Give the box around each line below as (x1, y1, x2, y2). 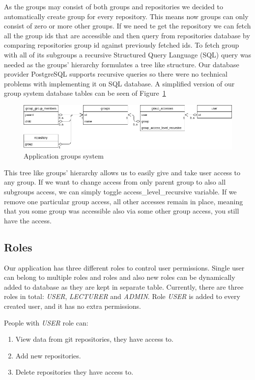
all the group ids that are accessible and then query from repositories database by (4, 30, 250, 40)
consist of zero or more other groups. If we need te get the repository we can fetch (4, 21, 251, 31)
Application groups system (24, 151, 104, 161)
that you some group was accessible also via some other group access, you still (4, 206, 239, 216)
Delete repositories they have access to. (15, 367, 134, 377)
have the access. (4, 215, 52, 225)
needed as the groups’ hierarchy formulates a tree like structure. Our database (4, 59, 239, 69)
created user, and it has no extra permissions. (4, 301, 141, 311)
